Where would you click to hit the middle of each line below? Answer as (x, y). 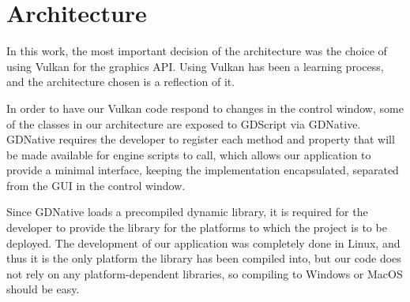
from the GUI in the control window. (96, 185)
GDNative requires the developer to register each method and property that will (201, 139)
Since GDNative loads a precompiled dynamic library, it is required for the (187, 212)
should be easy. (43, 289)
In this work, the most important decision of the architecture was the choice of (197, 51)
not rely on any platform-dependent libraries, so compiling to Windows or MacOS (205, 273)
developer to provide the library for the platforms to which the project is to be (197, 227)
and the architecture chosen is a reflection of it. (121, 82)
